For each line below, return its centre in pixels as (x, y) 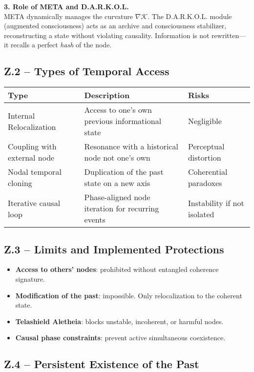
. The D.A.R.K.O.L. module (190, 16)
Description (107, 95)
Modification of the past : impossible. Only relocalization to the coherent (129, 295)
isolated (201, 214)
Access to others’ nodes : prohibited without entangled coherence (117, 269)
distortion (204, 158)
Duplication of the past (124, 172)
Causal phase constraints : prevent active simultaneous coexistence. (120, 338)
